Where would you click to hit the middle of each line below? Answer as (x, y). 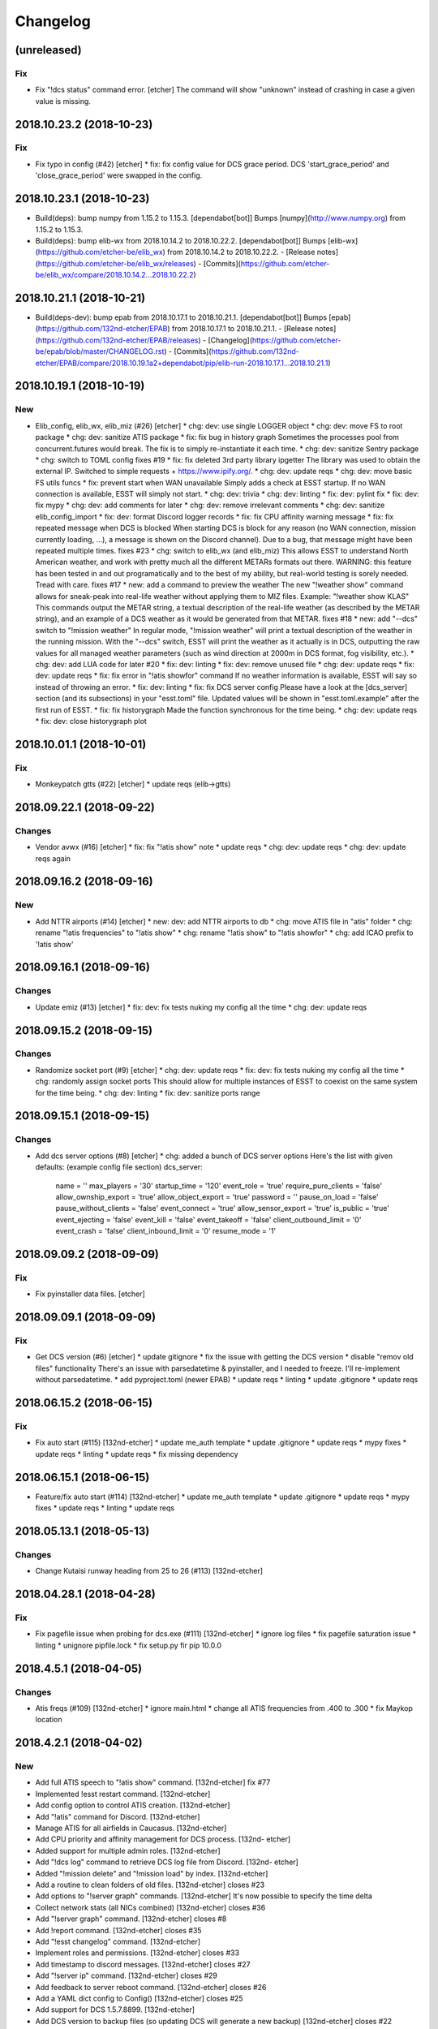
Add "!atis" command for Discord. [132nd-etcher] (118, 1816)
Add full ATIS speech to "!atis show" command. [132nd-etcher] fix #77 (153, 1782)
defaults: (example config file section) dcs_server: (119, 1167)
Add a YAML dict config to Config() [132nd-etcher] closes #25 (139, 1998)
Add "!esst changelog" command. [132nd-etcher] (118, 1941)
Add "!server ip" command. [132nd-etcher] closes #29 (127, 1975)
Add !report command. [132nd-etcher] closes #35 (118, 1930)
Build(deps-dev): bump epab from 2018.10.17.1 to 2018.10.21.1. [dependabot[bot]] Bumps (181, 317)
